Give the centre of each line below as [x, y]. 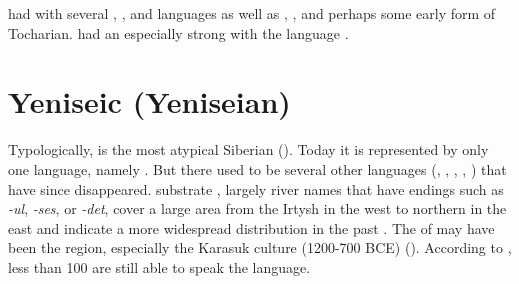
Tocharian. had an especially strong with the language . [178, 32]
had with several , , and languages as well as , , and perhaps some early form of [252, 13]
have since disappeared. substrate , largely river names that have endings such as [256, 188]
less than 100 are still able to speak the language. [159, 266]
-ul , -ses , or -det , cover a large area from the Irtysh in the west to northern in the [257, 208]
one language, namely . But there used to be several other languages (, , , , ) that [257, 168]
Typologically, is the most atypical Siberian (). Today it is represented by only [248, 149]
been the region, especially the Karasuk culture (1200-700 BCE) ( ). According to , [260, 247]
